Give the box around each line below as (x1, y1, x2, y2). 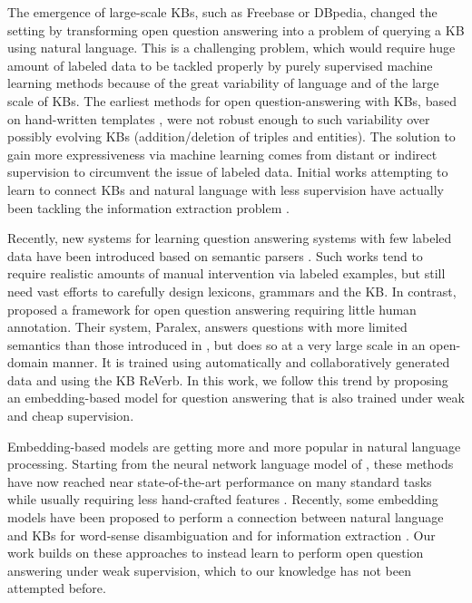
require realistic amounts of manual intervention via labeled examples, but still (7, 264, 446, 283)
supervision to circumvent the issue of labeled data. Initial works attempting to (7, 162, 448, 181)
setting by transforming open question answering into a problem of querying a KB (7, 20, 465, 39)
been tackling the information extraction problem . (7, 198, 290, 217)
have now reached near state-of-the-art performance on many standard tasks (7, 472, 432, 491)
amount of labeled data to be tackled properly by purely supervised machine (7, 55, 433, 74)
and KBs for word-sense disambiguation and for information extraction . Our (7, 525, 436, 544)
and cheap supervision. (7, 406, 134, 425)
